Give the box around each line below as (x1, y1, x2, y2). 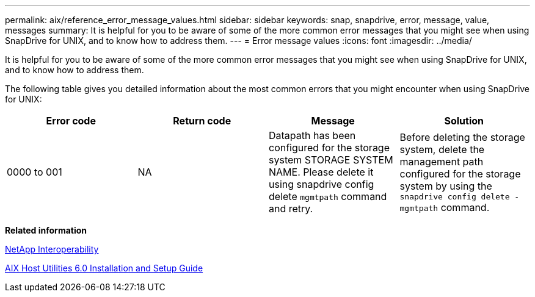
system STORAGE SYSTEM (269, 154, 393, 166)
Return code (173, 115, 231, 127)
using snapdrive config (269, 178, 374, 190)
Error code (46, 115, 96, 127)
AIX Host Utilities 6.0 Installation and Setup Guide (5, 263, 203, 273)
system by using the (399, 179, 492, 192)
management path (399, 155, 484, 168)
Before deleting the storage (399, 131, 525, 143)
